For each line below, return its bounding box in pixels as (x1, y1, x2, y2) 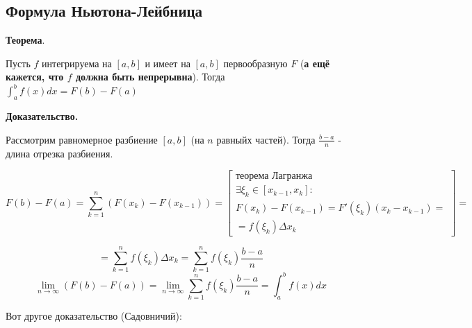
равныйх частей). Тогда (216, 132, 316, 146)
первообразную (223, 55, 288, 70)
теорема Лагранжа (235, 171, 313, 182)
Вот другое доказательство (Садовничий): (6, 309, 182, 323)
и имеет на (145, 55, 190, 70)
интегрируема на (42, 55, 112, 70)
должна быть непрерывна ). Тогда (75, 69, 225, 84)
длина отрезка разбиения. (6, 146, 113, 160)
